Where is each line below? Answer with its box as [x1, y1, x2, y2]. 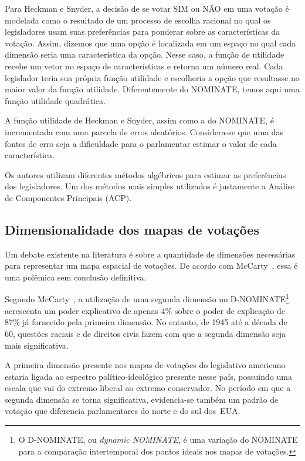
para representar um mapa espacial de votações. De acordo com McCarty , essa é [5, 259, 298, 272]
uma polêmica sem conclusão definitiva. [5, 270, 147, 283]
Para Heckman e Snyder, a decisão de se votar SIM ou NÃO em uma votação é [5, 2, 289, 14]
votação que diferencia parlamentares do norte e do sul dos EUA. [5, 405, 240, 417]
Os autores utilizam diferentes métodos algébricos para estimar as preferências [5, 168, 286, 181]
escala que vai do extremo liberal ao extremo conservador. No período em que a [5, 382, 291, 394]
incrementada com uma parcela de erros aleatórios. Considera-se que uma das [5, 125, 284, 138]
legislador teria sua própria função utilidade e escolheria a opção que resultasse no [5, 71, 300, 83]
